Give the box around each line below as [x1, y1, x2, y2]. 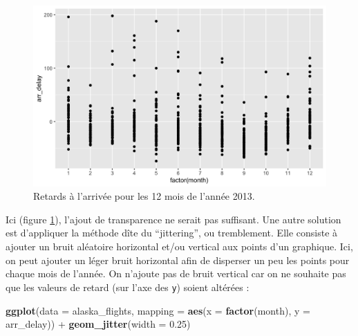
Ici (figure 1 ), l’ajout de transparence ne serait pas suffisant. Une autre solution [6, 212, 341, 226]
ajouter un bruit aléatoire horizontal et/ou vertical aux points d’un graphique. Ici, [6, 239, 353, 254]
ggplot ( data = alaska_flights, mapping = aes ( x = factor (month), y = [6, 303, 310, 317]
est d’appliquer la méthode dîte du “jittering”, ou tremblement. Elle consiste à [6, 225, 338, 240]
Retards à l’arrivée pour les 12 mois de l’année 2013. [33, 189, 255, 203]
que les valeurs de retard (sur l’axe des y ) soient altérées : [6, 279, 249, 294]
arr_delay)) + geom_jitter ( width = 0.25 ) [6, 317, 191, 331]
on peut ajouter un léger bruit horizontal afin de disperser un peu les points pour [6, 252, 350, 267]
